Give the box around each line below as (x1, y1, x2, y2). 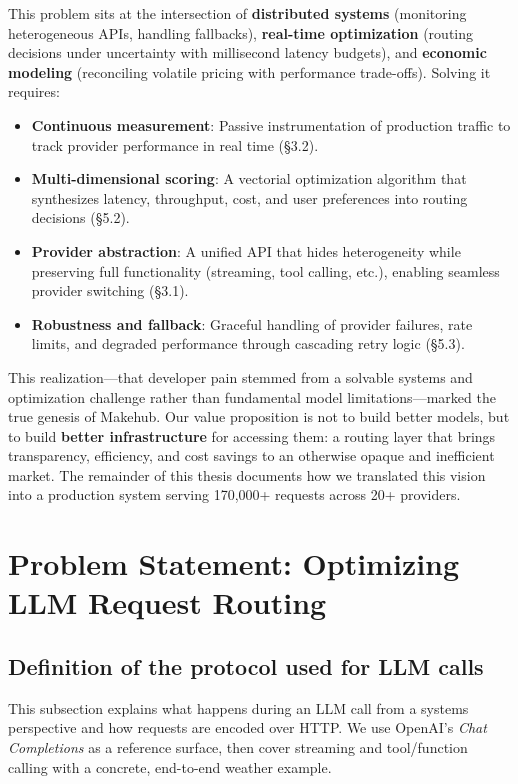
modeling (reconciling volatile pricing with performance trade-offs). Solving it (8, 61, 491, 82)
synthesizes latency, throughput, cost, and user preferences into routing (31, 187, 468, 208)
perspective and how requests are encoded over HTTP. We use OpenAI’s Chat (8, 717, 487, 738)
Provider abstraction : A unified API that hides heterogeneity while (31, 240, 461, 261)
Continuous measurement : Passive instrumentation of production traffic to (31, 114, 511, 135)
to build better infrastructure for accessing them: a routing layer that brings (8, 425, 496, 446)
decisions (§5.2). (31, 207, 130, 228)
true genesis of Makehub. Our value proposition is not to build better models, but (8, 406, 510, 427)
